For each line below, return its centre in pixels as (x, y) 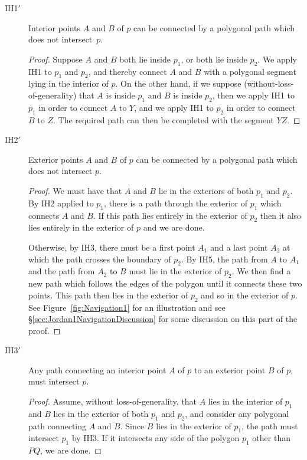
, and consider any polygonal (237, 413)
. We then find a (261, 271)
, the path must (270, 425)
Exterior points (56, 159)
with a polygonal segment (250, 71)
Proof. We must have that (75, 190)
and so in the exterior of (245, 295)
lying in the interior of (68, 83)
